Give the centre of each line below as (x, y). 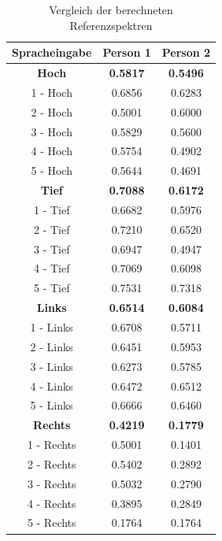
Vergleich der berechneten (111, 9)
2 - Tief (52, 229)
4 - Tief (52, 268)
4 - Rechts (52, 503)
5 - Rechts (52, 522)
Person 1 (127, 52)
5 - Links (52, 405)
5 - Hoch (52, 170)
